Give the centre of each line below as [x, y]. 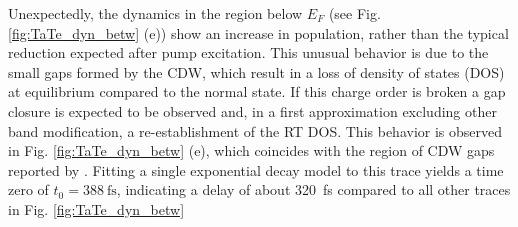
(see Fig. [354, 13]
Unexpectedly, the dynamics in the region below [155, 13]
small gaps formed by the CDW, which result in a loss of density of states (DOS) [256, 71]
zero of [28, 189]
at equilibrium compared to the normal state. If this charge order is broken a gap [257, 91]
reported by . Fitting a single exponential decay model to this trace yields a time [256, 169]
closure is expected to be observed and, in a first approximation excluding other [252, 110]
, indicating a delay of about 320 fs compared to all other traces [313, 189]
